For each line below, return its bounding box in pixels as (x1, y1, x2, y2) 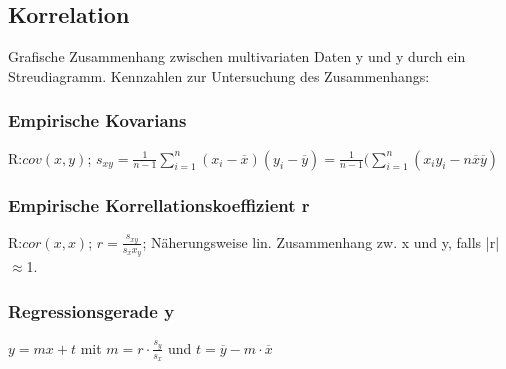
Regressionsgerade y (8, 298, 175, 323)
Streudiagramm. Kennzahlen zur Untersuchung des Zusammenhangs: (8, 65, 430, 86)
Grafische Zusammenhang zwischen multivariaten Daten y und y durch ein (8, 46, 466, 67)
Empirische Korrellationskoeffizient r (8, 192, 310, 217)
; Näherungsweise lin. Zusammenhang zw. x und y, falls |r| (142, 231, 500, 252)
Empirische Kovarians (8, 108, 187, 133)
